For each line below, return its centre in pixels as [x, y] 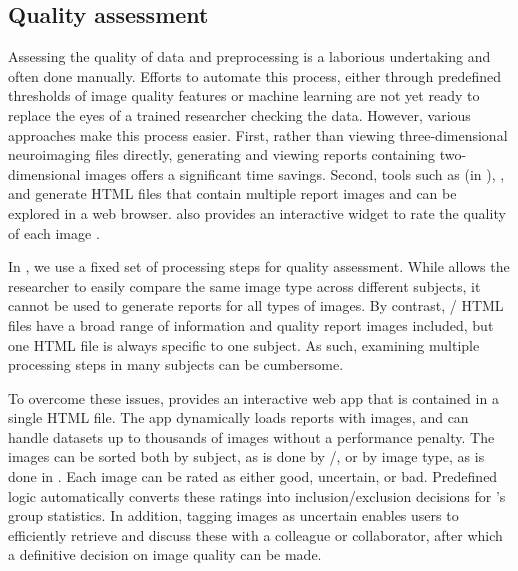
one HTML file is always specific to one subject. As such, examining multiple [244, 344]
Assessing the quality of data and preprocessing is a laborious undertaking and [249, 56]
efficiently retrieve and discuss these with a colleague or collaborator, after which [255, 534]
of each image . [54, 232]
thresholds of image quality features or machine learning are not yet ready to [244, 95]
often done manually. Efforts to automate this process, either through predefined [255, 75]
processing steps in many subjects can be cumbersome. [176, 364]
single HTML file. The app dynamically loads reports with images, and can [238, 417]
